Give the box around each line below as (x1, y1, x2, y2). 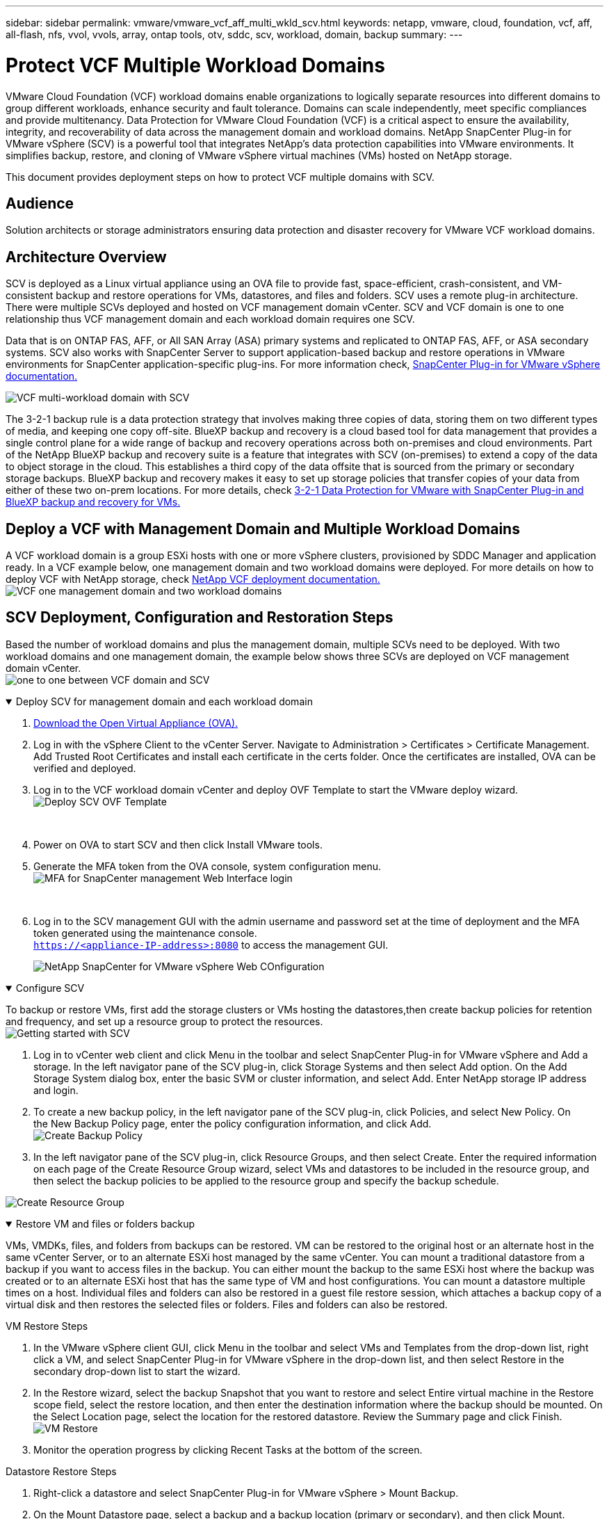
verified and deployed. (33, 762, 136, 774)
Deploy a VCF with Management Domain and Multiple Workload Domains (6, 520, 520, 538)
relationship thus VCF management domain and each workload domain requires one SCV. (6, 313, 415, 325)
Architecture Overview (6, 248, 167, 266)
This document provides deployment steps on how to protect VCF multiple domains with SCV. (6, 170, 435, 183)
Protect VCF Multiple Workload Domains (6, 53, 385, 77)
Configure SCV (15, 981, 85, 994)
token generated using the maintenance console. (33, 926, 257, 939)
